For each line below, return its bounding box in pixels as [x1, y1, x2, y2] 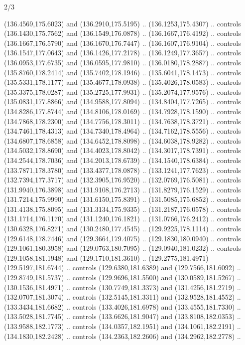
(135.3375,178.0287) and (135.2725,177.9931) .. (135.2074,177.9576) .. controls [4, 86, 241, 97]
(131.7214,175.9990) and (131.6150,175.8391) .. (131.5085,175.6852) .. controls [4, 194, 241, 204]
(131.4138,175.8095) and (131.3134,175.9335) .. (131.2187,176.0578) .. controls [4, 203, 241, 214]
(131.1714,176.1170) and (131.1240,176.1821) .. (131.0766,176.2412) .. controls [4, 213, 241, 224]
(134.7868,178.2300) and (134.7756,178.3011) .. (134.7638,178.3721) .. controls [4, 116, 241, 126]
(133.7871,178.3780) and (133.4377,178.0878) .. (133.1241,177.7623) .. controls [4, 165, 241, 175]
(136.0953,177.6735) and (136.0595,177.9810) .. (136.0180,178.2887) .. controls [4, 57, 241, 67]
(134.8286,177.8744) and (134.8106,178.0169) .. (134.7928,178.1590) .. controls [4, 106, 241, 116]
